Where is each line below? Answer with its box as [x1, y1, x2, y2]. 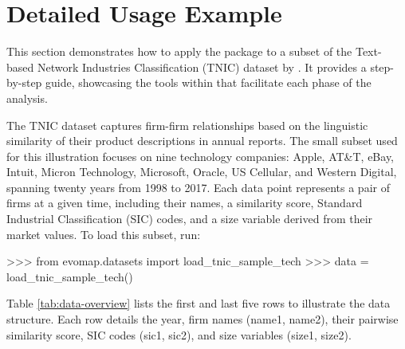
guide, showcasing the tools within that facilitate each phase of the [45, 74, 372, 91]
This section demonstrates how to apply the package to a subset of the [6, 43, 352, 60]
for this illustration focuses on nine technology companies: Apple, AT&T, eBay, [6, 147, 395, 164]
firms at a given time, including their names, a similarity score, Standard [6, 194, 363, 211]
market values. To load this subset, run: [6, 225, 201, 242]
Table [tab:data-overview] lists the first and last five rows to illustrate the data [6, 295, 391, 312]
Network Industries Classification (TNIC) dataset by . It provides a [37, 58, 367, 75]
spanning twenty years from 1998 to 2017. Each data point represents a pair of [6, 178, 390, 195]
